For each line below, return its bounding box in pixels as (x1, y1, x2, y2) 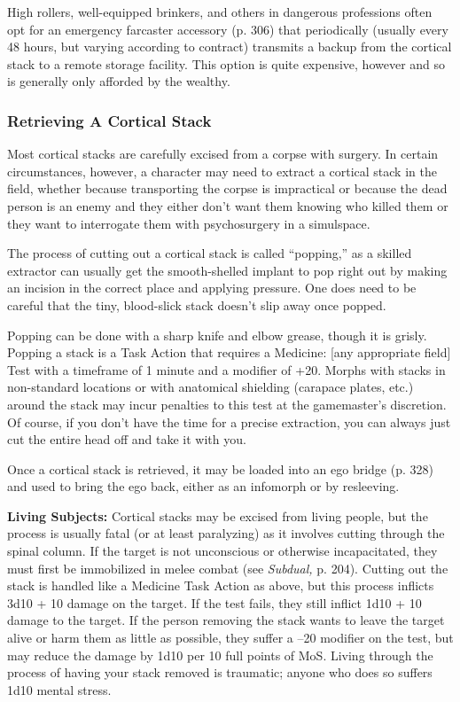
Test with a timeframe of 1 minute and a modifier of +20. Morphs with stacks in (7, 360, 446, 378)
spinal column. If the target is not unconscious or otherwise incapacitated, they (7, 542, 438, 560)
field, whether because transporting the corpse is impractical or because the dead (7, 179, 448, 198)
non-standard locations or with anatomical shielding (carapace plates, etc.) (7, 378, 414, 396)
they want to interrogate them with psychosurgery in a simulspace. (7, 214, 370, 232)
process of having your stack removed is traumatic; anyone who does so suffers (7, 663, 433, 682)
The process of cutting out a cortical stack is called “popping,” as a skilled (7, 244, 412, 262)
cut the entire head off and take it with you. (7, 430, 246, 448)
